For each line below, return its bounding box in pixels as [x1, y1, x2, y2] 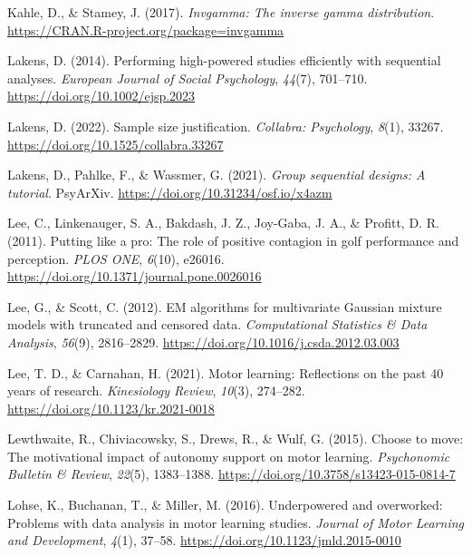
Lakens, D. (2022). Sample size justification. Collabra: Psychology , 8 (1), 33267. [7, 116, 444, 135]
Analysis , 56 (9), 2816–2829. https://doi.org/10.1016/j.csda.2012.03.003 [7, 332, 400, 351]
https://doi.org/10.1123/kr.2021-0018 [7, 398, 215, 417]
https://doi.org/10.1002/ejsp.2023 [7, 86, 196, 105]
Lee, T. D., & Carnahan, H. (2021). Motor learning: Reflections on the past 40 [7, 363, 444, 382]
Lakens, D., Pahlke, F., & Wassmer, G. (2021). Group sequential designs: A [7, 165, 426, 184]
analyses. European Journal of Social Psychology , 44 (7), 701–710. [7, 68, 368, 87]
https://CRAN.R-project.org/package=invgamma [7, 20, 284, 39]
